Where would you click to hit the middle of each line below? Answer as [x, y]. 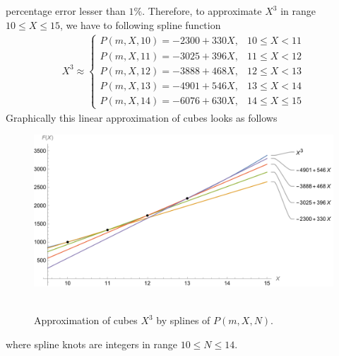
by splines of [183, 320]
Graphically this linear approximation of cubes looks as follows [142, 117]
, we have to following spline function [140, 24]
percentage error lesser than [66, 11]
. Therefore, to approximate [202, 11]
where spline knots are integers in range [92, 344]
